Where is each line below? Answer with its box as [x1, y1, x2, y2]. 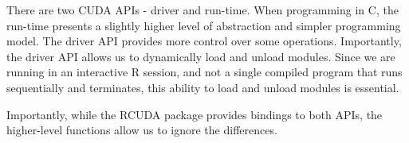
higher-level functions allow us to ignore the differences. [6, 122, 277, 138]
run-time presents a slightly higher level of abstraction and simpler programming [6, 17, 401, 33]
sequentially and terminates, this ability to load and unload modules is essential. [6, 79, 399, 95]
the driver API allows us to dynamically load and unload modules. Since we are [6, 48, 395, 64]
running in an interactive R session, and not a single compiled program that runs [6, 64, 403, 80]
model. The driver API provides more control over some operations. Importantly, [6, 33, 402, 49]
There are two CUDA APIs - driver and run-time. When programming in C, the [6, 2, 399, 17]
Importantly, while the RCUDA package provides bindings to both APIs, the [6, 106, 383, 122]
